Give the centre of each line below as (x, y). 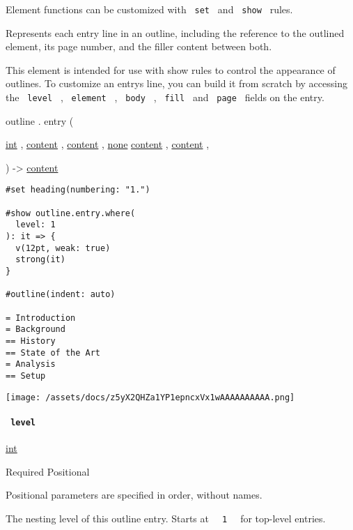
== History (31, 341)
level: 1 (36, 225)
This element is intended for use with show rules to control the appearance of (171, 69)
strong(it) (40, 260)
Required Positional (48, 471)
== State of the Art (53, 353)
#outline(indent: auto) (61, 295)
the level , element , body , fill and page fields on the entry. (165, 97)
